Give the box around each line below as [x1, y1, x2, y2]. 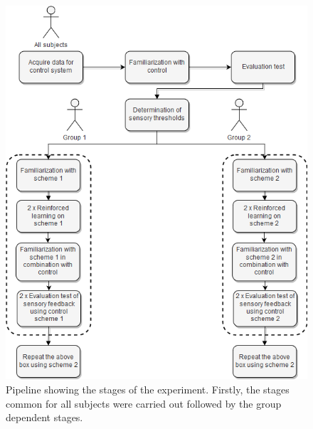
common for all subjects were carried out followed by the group [6, 396, 282, 411]
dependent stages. [6, 410, 83, 425]
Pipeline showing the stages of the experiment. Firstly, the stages [6, 381, 290, 396]
